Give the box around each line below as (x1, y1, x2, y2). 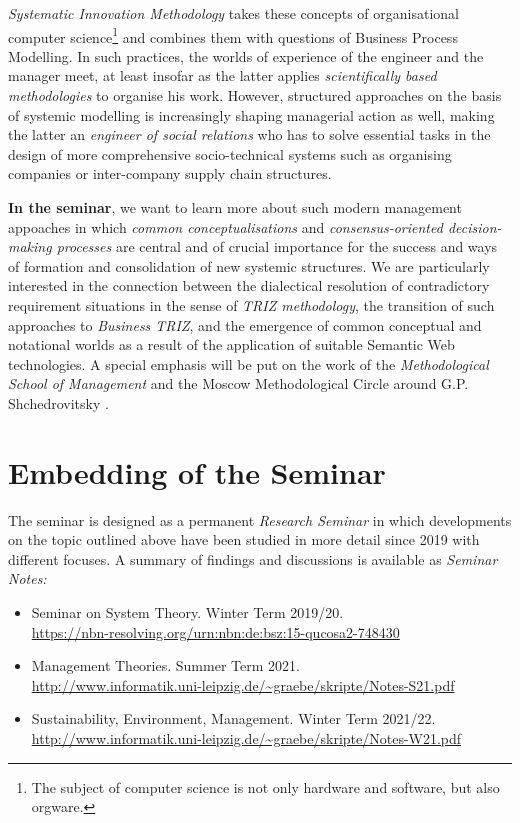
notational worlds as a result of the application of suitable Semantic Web (8, 334, 455, 355)
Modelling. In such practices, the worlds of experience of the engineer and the (8, 45, 484, 66)
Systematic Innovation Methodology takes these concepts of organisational (8, 3, 460, 23)
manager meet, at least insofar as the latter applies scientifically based (8, 65, 437, 86)
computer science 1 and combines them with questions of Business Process (8, 23, 458, 47)
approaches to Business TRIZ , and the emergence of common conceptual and (8, 314, 482, 335)
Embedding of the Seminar (8, 451, 386, 492)
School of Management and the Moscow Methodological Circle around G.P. (8, 373, 469, 394)
